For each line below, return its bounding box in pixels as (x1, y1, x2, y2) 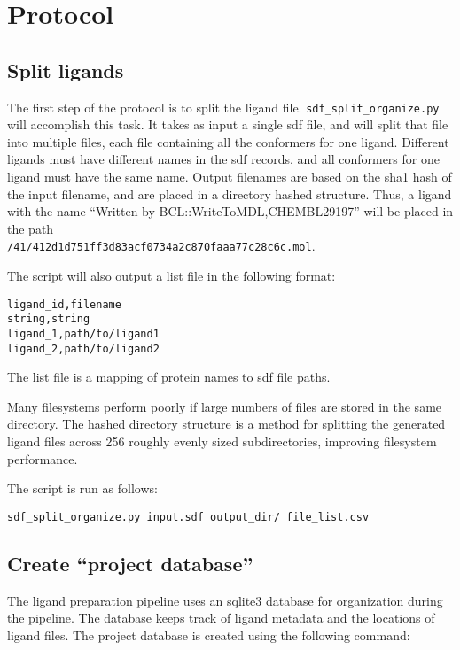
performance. (7, 449, 78, 468)
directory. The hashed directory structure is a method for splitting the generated (7, 414, 446, 433)
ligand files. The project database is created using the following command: (7, 625, 410, 644)
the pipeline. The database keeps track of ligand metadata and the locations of (7, 608, 435, 627)
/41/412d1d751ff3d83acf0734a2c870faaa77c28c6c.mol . (7, 236, 316, 255)
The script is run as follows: (7, 479, 158, 498)
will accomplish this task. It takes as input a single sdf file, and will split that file (7, 115, 448, 134)
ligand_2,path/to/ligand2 (7, 342, 160, 355)
